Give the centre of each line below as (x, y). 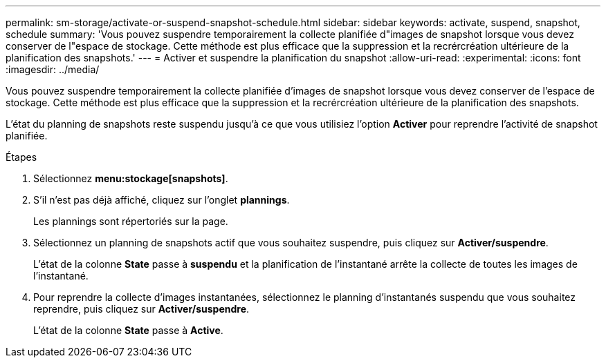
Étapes (21, 157)
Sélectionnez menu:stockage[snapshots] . (131, 178)
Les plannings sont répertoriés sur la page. (131, 221)
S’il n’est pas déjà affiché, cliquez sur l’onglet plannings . (162, 200)
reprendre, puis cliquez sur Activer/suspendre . (141, 309)
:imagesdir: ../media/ (53, 69)
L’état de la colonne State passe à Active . (128, 330)
